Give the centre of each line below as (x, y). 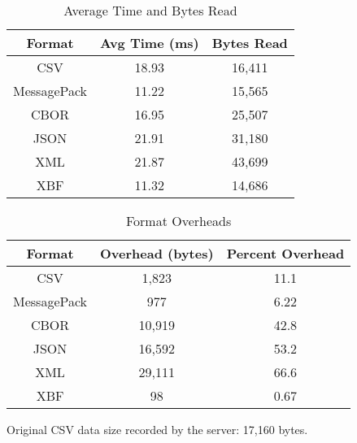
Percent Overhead (285, 253)
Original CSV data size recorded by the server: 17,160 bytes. (157, 429)
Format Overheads (178, 221)
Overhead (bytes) (157, 253)
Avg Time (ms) (150, 43)
